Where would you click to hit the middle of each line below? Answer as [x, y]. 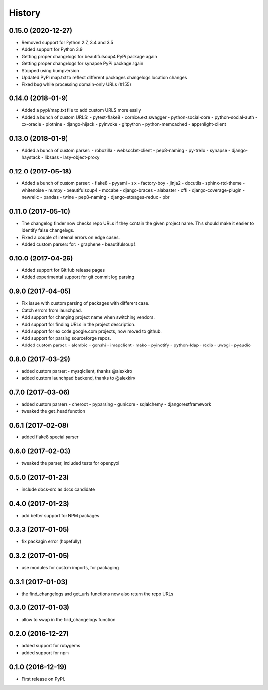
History [25, 13]
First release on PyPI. [43, 679]
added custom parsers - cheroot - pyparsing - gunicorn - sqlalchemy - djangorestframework [117, 404]
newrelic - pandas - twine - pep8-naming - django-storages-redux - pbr [96, 197]
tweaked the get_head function [53, 411]
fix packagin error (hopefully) [52, 541]
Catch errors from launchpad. [52, 310]
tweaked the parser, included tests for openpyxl [70, 463]
